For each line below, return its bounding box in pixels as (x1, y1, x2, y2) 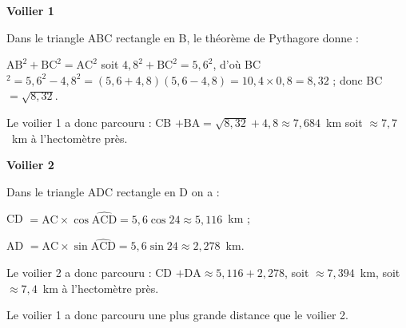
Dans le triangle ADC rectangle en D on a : (6, 183, 220, 200)
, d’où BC (213, 56, 261, 73)
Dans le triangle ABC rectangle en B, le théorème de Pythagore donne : (6, 29, 359, 45)
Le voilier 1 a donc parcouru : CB (6, 113, 172, 130)
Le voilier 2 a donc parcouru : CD (6, 263, 173, 280)
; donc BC (332, 71, 383, 88)
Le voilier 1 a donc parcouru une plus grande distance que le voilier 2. (6, 306, 348, 323)
